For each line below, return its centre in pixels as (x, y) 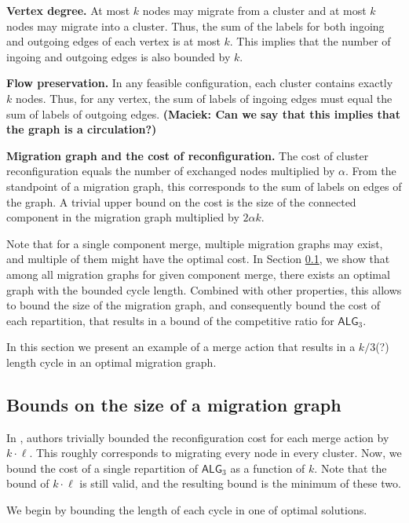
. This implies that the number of (310, 41)
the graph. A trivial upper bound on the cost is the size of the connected (181, 201)
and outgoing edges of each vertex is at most (113, 41)
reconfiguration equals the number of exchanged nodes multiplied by (171, 171)
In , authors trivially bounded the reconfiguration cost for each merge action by (198, 437)
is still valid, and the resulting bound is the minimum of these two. (240, 483)
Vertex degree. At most (68, 10)
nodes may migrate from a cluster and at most (254, 10)
